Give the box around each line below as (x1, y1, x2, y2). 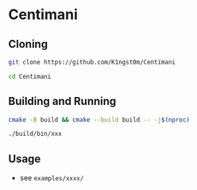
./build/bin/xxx (8, 130, 62, 138)
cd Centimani (8, 72, 52, 80)
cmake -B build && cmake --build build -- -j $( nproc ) (8, 115, 191, 124)
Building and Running (8, 95, 117, 108)
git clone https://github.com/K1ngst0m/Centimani (8, 58, 176, 66)
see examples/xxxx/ (19, 173, 84, 183)
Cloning (8, 37, 48, 51)
